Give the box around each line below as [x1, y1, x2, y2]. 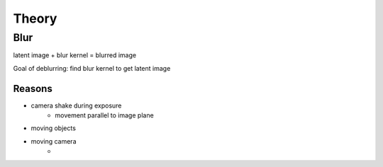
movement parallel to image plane [55, 111, 154, 120]
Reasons [13, 82, 52, 95]
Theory [13, 11, 57, 26]
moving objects [30, 124, 76, 132]
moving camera [30, 137, 77, 145]
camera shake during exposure [30, 101, 122, 110]
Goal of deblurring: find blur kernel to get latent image [13, 64, 171, 72]
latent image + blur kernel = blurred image [13, 51, 137, 59]
